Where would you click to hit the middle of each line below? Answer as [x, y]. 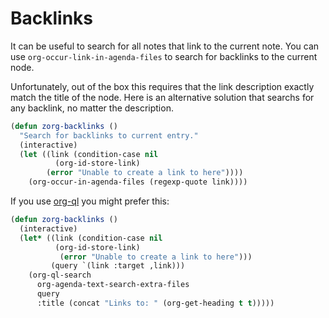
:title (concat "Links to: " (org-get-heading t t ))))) [155, 303]
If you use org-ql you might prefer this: [90, 201]
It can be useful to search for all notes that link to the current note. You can [165, 46]
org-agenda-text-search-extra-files [113, 285]
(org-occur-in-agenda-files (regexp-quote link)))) [138, 182]
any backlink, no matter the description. [92, 108]
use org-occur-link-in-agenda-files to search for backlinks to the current [164, 56]
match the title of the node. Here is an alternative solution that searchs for [162, 97]
